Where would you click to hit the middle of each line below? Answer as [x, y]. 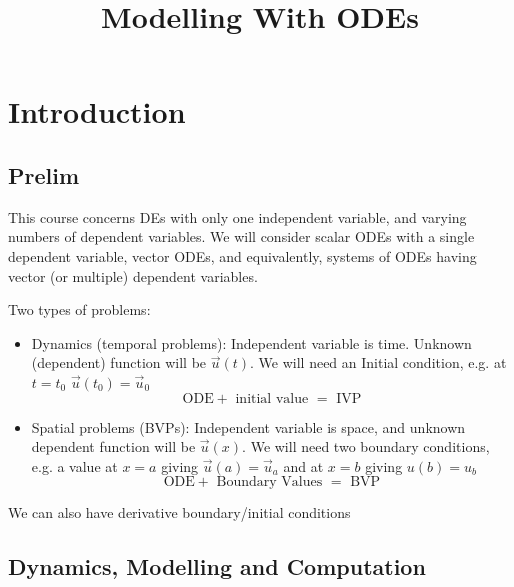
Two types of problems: [79, 309]
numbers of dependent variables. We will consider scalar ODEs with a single [241, 236]
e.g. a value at [74, 465]
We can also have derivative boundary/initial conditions [179, 512]
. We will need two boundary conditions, [366, 446]
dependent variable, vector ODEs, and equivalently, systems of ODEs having [242, 255]
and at [303, 465]
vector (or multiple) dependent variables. [133, 275]
